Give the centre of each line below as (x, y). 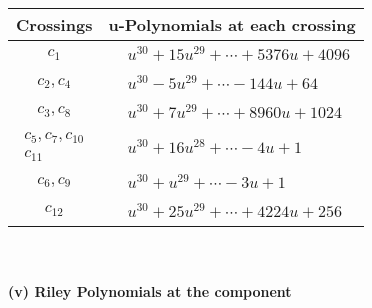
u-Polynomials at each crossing (232, 24)
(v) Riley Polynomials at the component (150, 291)
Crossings (54, 24)
